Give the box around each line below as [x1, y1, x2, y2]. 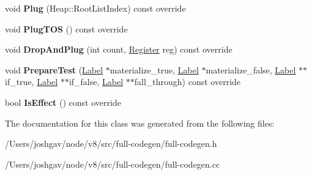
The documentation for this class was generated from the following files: [5, 116, 275, 129]
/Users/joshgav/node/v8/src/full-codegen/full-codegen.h [5, 137, 217, 150]
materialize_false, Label [206, 63, 296, 76]
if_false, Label [69, 75, 124, 88]
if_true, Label [5, 75, 58, 88]
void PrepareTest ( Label [5, 63, 103, 76]
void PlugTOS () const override [5, 22, 128, 35]
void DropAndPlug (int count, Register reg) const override [5, 43, 232, 56]
